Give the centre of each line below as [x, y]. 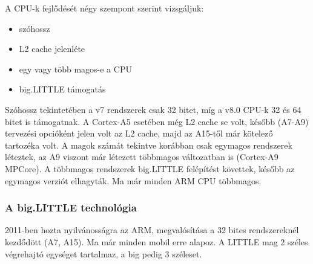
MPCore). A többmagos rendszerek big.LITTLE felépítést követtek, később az [150, 168]
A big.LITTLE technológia [71, 208]
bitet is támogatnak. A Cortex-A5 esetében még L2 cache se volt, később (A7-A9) [157, 121]
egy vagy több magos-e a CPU [75, 69]
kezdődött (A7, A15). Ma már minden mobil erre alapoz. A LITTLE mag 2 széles [156, 241]
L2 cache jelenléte [52, 49]
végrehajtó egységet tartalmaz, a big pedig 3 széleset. [104, 253]
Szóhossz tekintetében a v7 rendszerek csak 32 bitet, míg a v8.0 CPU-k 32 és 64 [153, 109]
